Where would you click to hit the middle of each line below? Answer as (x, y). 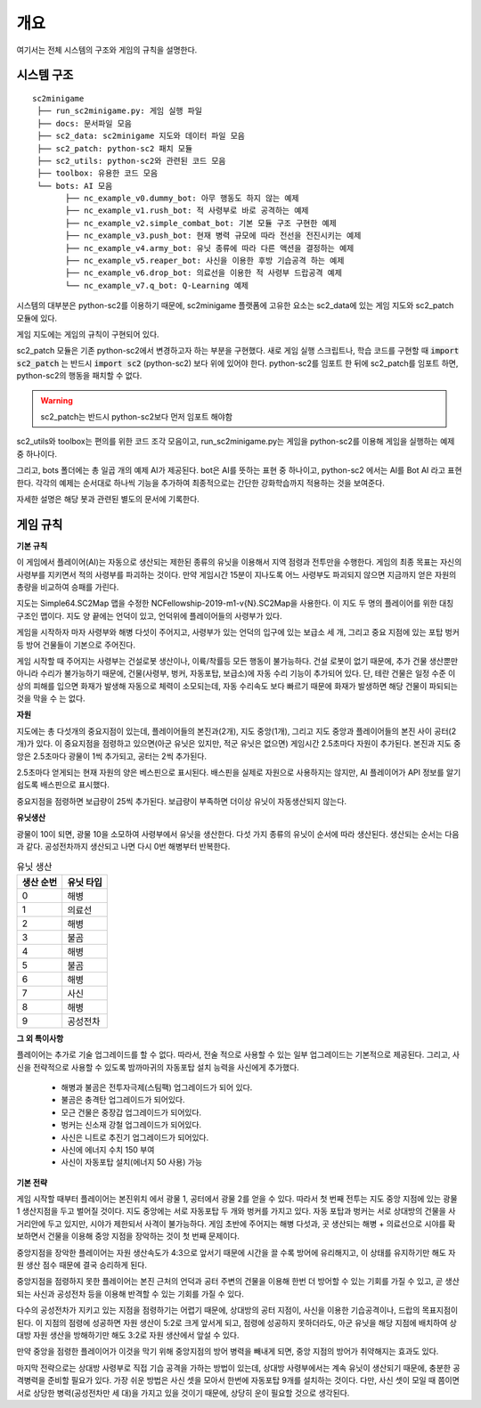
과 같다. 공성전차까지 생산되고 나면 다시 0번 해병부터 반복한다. (123, 846)
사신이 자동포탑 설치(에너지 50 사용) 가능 (132, 1162)
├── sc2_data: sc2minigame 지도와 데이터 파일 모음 (141, 136)
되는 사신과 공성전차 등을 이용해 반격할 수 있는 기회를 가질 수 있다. (130, 1294)
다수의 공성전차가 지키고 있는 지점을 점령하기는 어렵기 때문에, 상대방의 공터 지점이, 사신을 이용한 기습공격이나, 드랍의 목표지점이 (237, 1310)
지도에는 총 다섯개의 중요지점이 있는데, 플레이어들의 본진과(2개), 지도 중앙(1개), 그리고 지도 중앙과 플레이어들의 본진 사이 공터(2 (236, 731)
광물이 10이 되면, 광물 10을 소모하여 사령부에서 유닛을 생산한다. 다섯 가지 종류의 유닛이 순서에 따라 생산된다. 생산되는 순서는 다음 (238, 834)
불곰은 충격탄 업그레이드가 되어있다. (123, 1100)
